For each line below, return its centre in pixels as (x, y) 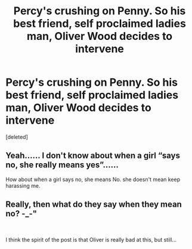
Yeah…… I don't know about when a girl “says (93, 156)
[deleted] (17, 137)
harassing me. (23, 185)
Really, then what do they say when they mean (94, 205)
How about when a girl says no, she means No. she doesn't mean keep (93, 179)
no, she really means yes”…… (62, 165)
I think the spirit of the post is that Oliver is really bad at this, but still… (91, 239)
